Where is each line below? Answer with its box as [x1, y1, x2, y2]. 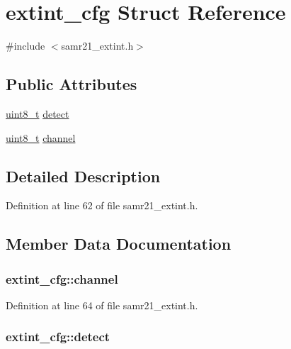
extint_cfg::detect [6, 328, 110, 345]
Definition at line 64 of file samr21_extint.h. [6, 297, 198, 312]
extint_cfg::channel [6, 270, 118, 287]
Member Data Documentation [6, 233, 232, 255]
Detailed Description [6, 165, 161, 187]
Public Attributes [6, 73, 137, 95]
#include [6, 38, 45, 53]
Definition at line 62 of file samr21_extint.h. [6, 198, 198, 213]
